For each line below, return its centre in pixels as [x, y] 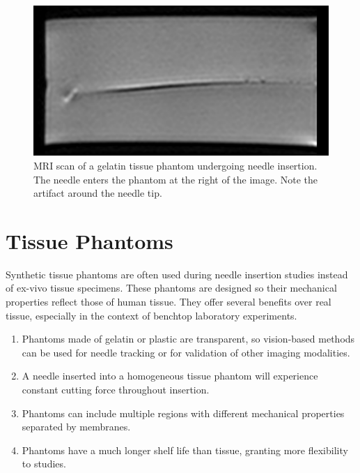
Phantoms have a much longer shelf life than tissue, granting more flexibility [185, 450]
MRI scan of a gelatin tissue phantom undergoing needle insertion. [175, 165]
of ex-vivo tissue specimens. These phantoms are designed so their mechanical [171, 288]
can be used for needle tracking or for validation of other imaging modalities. [186, 352]
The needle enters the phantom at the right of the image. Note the [176, 179]
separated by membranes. [76, 427]
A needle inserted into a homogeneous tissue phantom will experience [170, 376]
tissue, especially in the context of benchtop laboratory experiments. [151, 315]
